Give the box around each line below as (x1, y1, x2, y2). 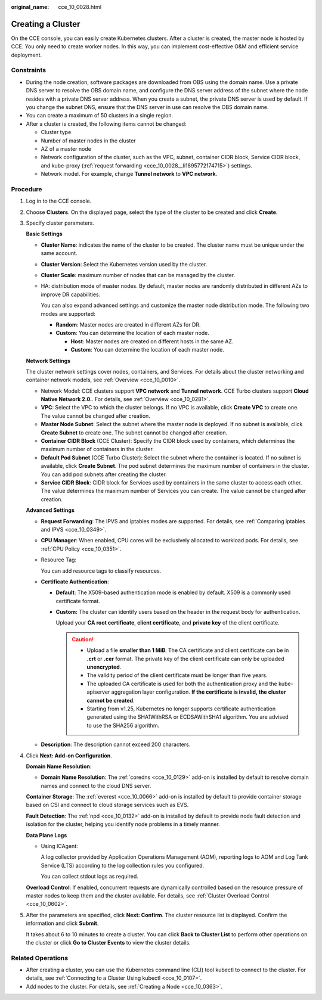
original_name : (11, 4, 49, 10)
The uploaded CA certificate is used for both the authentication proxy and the (86, 680, 277, 687)
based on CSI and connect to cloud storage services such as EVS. (26, 802, 189, 809)
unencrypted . (86, 663, 122, 670)
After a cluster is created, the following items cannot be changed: (26, 120, 187, 128)
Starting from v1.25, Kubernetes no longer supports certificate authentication (86, 705, 276, 712)
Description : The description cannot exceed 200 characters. (41, 741, 191, 748)
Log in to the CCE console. (26, 197, 92, 205)
